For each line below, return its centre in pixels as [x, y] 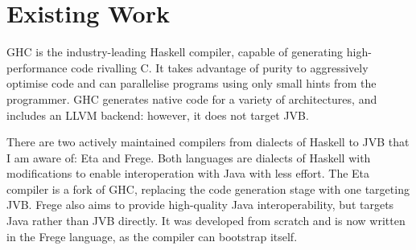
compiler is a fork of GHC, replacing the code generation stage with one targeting [208, 189]
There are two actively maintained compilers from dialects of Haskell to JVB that [208, 142]
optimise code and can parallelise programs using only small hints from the [192, 83]
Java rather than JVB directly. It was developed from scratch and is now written [206, 221]
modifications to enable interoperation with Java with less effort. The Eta [188, 173]
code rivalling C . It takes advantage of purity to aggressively [220, 67]
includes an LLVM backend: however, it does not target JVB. [158, 115]
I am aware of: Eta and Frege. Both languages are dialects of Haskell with [189, 157]
